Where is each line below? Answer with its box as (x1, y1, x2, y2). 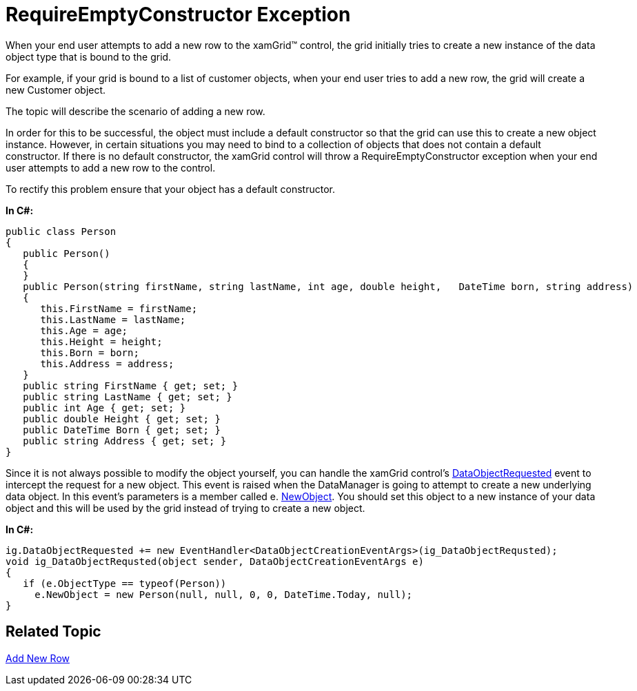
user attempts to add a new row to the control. (6, 161, 216, 174)
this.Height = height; (40, 336, 163, 347)
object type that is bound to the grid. (6, 50, 172, 63)
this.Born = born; (40, 347, 139, 358)
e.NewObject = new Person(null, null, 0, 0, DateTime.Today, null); (34, 588, 413, 600)
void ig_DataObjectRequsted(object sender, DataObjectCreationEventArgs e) (6, 555, 424, 567)
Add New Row (6, 652, 70, 664)
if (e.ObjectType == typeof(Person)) (23, 577, 227, 589)
